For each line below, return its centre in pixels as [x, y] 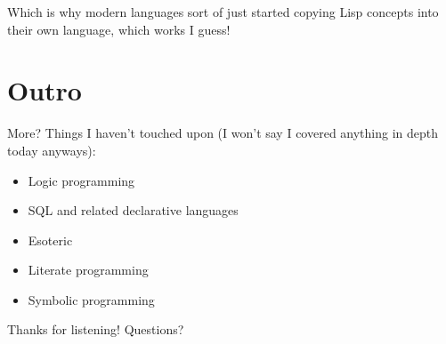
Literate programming [88, 270]
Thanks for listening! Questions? [96, 329]
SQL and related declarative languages [133, 210]
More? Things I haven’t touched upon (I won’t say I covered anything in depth [223, 133]
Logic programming [81, 180]
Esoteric [50, 240]
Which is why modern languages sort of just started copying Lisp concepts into [223, 12]
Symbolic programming [91, 299]
